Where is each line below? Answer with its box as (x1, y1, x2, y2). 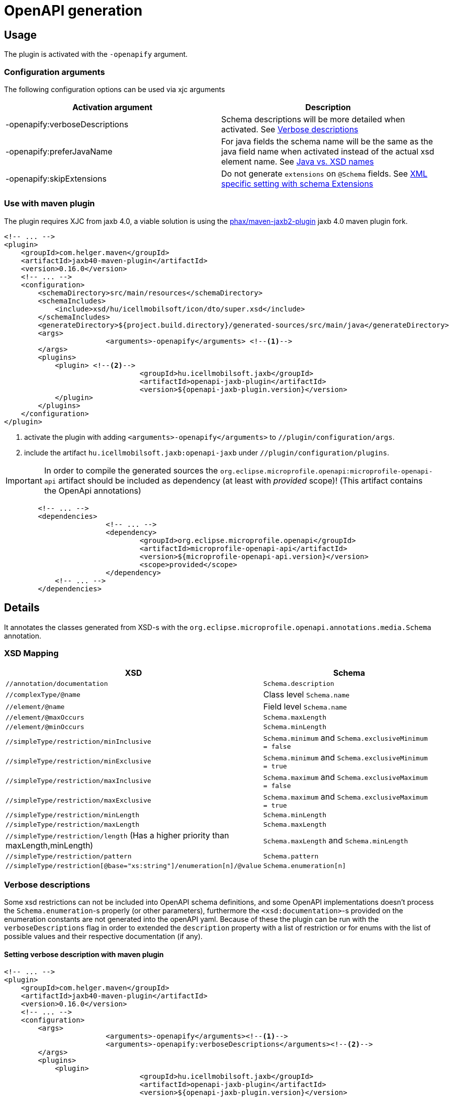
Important (6, 475, 42, 486)
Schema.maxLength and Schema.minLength (263, 835, 408, 846)
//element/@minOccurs (6, 723, 84, 731)
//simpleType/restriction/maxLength (6, 821, 140, 829)
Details (4, 601, 40, 614)
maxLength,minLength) (6, 840, 94, 851)
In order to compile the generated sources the (44, 465, 218, 476)
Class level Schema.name (263, 689, 350, 700)
